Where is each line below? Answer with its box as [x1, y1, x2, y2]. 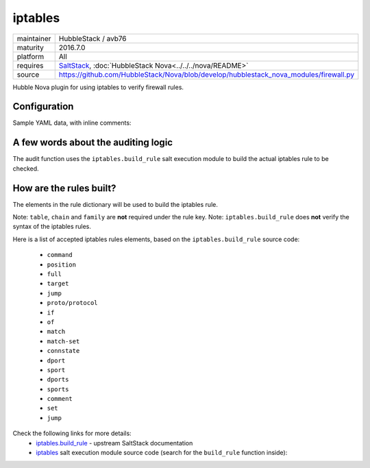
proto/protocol [47, 299, 99, 307]
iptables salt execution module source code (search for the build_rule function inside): [36, 449, 288, 457]
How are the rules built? [12, 182, 116, 194]
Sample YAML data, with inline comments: [12, 119, 132, 127]
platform [16, 51, 45, 61]
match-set [47, 337, 80, 345]
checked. [12, 164, 39, 173]
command [47, 251, 73, 259]
